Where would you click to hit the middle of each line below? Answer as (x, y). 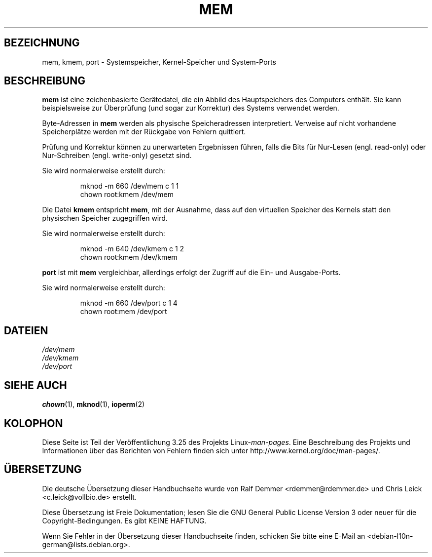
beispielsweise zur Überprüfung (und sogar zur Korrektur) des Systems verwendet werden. (191, 108)
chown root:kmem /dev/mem (127, 195)
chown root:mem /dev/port (124, 312)
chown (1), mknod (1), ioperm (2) (93, 404)
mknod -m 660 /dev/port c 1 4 (129, 303)
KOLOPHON (34, 423)
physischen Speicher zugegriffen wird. (105, 218)
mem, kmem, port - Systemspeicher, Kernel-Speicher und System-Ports (159, 62)
